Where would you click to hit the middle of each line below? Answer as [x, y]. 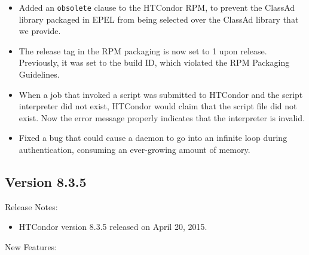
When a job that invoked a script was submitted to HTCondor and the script [161, 94]
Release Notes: [31, 206]
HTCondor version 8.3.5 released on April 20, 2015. [113, 227]
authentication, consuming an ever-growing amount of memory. [134, 149]
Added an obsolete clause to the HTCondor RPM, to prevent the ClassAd [157, 7]
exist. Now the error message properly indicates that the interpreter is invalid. [162, 117]
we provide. [40, 31]
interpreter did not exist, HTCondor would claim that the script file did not [158, 106]
